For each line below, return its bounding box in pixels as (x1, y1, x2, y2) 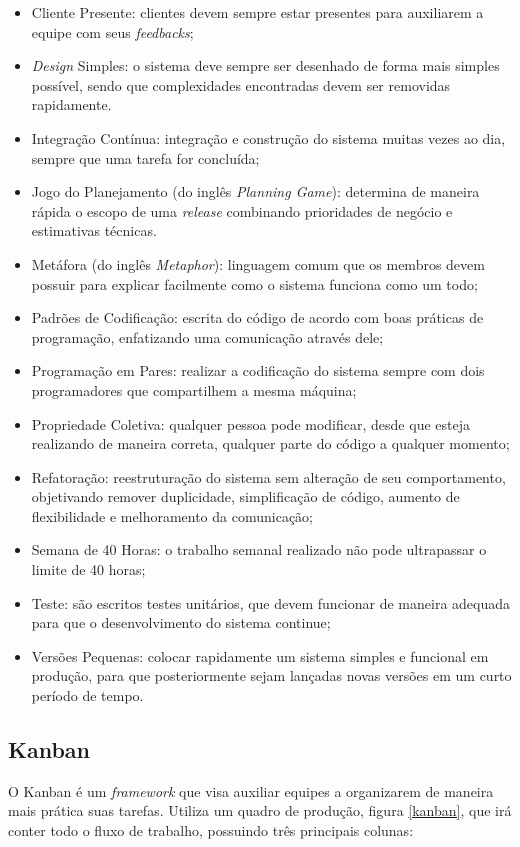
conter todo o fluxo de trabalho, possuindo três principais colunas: (8, 820, 414, 841)
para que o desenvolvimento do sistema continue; (31, 612, 331, 633)
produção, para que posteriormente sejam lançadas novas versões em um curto (31, 665, 512, 686)
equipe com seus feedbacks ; (31, 21, 194, 42)
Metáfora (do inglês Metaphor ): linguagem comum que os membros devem (31, 253, 485, 274)
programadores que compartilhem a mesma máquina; (31, 379, 357, 400)
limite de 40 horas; (31, 559, 146, 580)
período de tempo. (31, 685, 144, 706)
